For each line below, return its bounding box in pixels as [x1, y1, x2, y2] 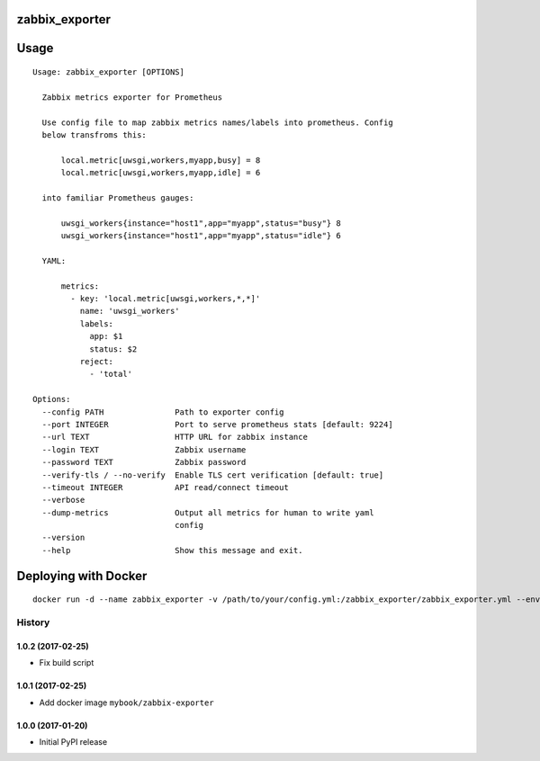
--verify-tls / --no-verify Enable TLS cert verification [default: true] [41, 470, 384, 480]
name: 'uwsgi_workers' [79, 306, 180, 317]
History [16, 616, 50, 629]
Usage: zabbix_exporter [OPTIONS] [32, 67, 184, 77]
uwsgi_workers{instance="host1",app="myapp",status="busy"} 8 [60, 218, 341, 228]
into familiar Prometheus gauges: [41, 192, 194, 202]
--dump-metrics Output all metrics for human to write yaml [41, 507, 374, 517]
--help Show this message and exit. [41, 545, 303, 555]
